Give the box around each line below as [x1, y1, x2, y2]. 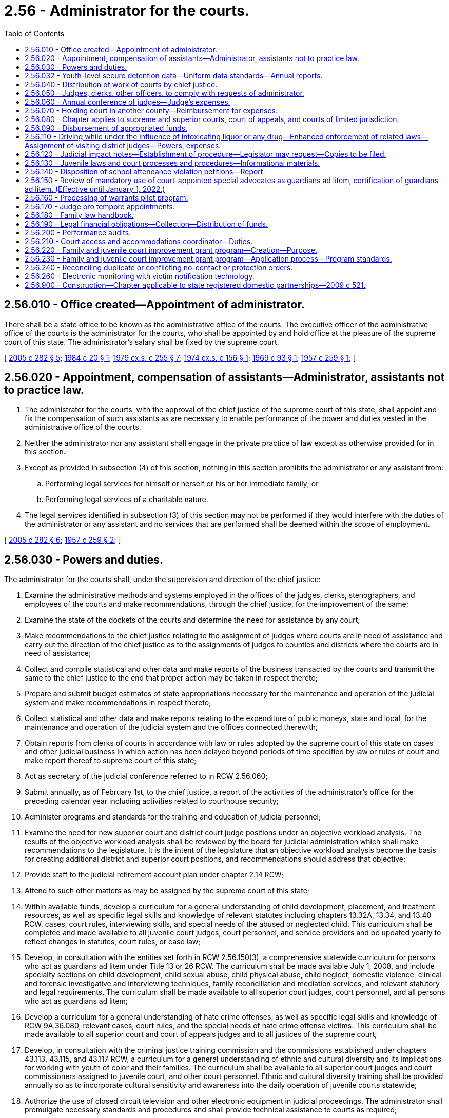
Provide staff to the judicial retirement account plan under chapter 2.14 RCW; [25, 870, 284, 880]
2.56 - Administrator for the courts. [4, 2, 250, 19]
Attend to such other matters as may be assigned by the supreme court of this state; [25, 886, 310, 895]
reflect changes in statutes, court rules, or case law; [25, 937, 201, 946]
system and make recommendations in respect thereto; [25, 698, 211, 707]
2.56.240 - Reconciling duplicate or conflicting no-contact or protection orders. [25, 263, 293, 272]
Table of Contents [4, 29, 65, 38]
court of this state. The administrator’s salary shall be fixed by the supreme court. [4, 337, 279, 346]
